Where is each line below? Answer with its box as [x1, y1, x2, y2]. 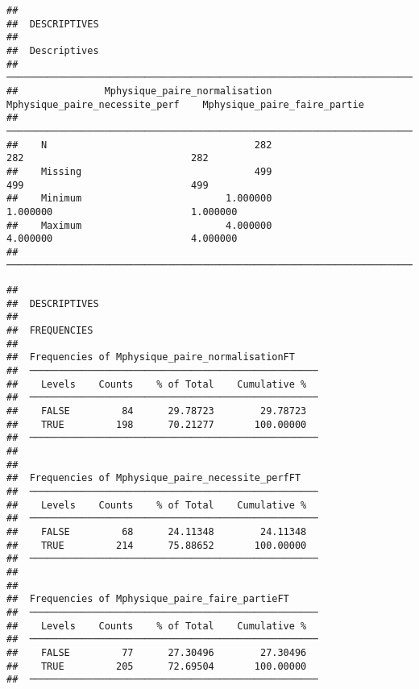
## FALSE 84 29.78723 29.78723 [6, 405, 307, 417]
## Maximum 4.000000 [6, 219, 272, 231]
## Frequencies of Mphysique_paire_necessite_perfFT [6, 472, 301, 484]
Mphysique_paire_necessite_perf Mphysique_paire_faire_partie [6, 98, 364, 110]
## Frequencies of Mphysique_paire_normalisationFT [6, 351, 295, 363]
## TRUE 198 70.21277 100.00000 [6, 418, 307, 430]
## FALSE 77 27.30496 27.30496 [6, 646, 307, 658]
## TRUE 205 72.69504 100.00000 [6, 660, 307, 672]
